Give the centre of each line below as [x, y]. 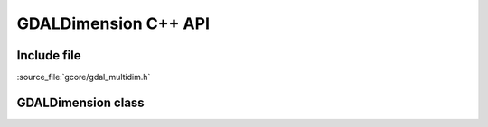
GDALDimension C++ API [113, 23]
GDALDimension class [80, 102]
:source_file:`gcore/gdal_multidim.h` [84, 77]
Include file [49, 55]
